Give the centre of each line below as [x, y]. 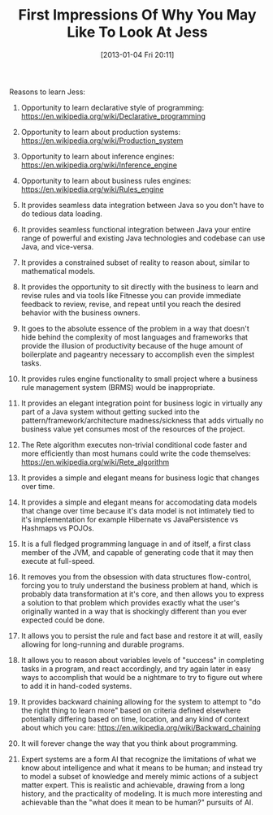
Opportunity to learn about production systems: [101, 132]
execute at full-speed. [58, 561]
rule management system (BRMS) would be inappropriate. [118, 387]
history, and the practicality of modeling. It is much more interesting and [141, 793]
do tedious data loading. [61, 214]
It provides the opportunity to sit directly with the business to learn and [140, 287]
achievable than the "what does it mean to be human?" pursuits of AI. [137, 802]
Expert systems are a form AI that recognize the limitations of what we [139, 759]
